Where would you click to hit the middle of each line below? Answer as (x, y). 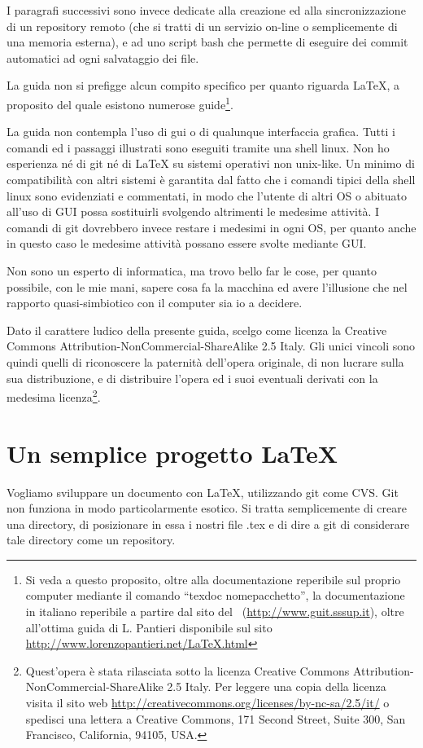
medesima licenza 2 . (54, 396)
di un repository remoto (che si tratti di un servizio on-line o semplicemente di (202, 26)
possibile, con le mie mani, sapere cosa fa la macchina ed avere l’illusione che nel (207, 286)
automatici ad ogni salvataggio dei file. (103, 57)
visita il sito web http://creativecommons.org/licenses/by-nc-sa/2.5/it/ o (207, 703)
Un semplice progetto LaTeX (172, 453)
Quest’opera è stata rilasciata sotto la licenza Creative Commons (188, 670)
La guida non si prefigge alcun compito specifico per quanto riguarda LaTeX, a (203, 85)
